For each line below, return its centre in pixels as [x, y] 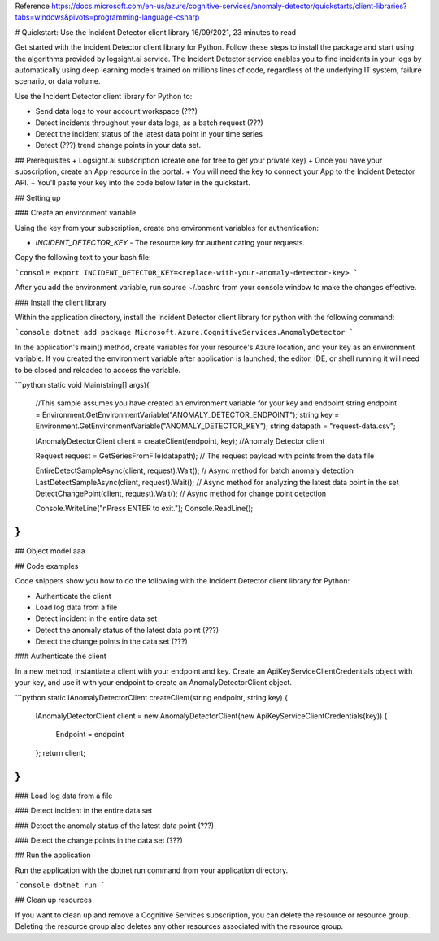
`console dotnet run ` [60, 885]
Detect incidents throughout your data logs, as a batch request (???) [149, 123]
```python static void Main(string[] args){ [83, 384]
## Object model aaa [50, 551]
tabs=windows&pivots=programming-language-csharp [107, 17]
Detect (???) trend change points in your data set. [118, 145]
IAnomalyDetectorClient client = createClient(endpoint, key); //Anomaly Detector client [180, 441]
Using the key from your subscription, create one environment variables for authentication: [167, 228]
